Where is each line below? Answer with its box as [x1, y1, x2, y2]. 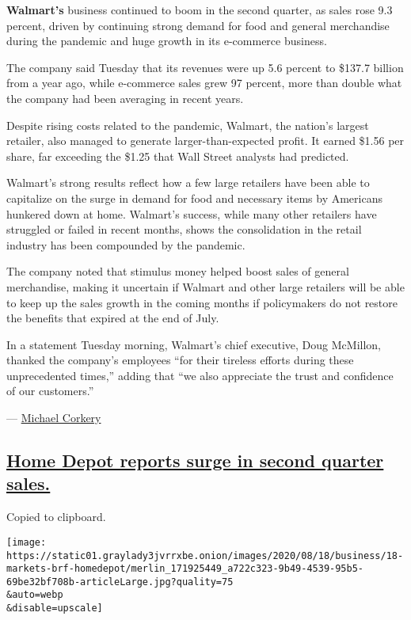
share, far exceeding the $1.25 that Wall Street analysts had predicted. [6, 147, 349, 164]
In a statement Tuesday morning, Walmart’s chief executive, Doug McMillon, [6, 336, 382, 352]
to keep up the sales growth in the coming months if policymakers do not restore [6, 294, 398, 310]
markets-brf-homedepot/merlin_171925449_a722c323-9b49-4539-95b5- [6, 563, 364, 575]
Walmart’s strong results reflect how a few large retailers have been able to [6, 174, 370, 191]
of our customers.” [6, 382, 94, 399]
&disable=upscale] [6, 603, 103, 614]
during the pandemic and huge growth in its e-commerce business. [6, 32, 327, 49]
